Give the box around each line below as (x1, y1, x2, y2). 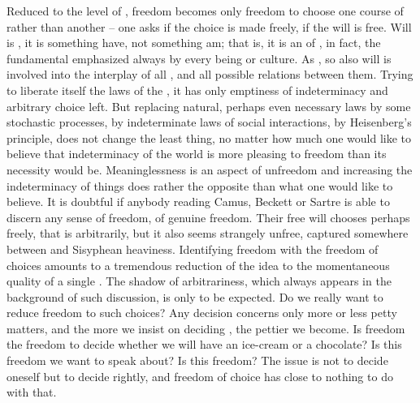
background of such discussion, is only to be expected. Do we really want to (6, 288, 383, 305)
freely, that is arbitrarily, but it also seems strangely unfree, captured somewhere (6, 225, 409, 242)
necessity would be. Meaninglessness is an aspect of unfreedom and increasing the (6, 161, 413, 178)
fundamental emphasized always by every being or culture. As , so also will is (6, 49, 392, 66)
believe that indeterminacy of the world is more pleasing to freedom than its (6, 145, 387, 162)
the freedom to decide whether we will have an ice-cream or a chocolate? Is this (6, 336, 402, 353)
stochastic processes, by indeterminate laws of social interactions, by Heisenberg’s (6, 114, 412, 131)
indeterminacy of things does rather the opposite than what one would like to (6, 177, 393, 194)
